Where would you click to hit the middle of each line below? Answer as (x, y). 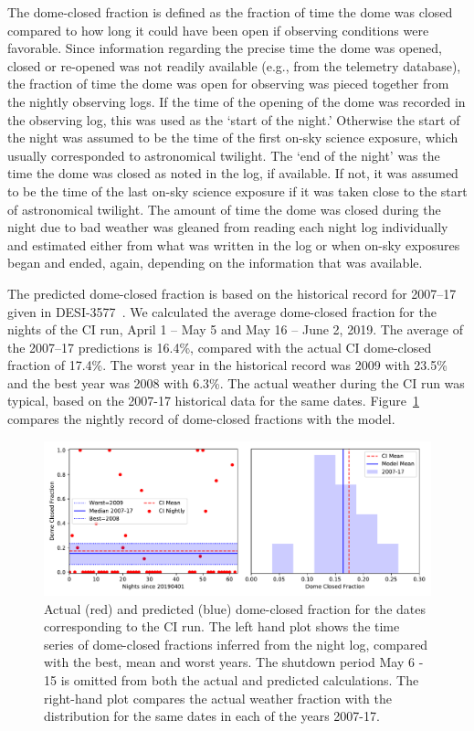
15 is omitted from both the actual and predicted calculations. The (232, 679)
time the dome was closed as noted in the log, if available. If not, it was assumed (233, 173)
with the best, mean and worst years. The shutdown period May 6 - (234, 662)
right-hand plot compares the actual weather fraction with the (218, 698)
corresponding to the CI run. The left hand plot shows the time (222, 626)
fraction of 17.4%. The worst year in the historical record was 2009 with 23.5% (227, 365)
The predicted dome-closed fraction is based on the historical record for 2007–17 (232, 293)
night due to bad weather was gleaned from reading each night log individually (228, 227)
